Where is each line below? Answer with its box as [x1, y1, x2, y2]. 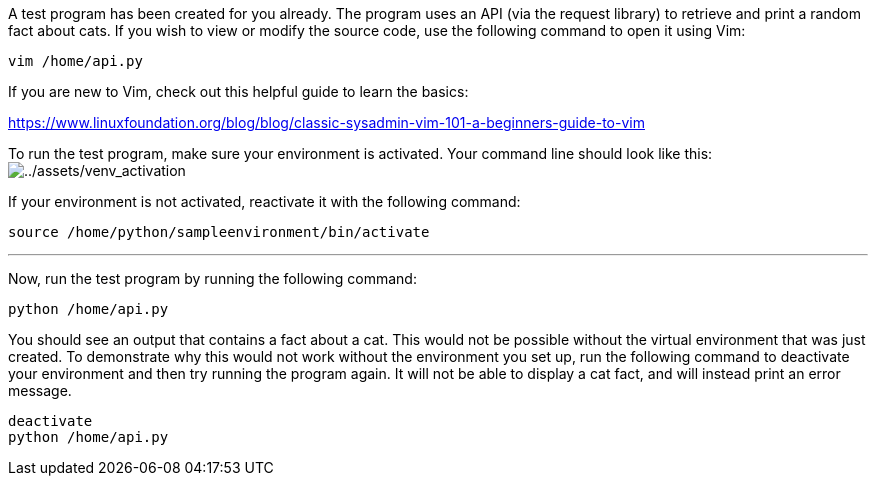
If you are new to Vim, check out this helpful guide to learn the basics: [8, 83, 469, 100]
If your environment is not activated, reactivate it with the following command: [8, 193, 521, 210]
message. [8, 382, 72, 399]
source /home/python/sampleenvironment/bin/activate [8, 224, 430, 240]
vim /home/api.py [8, 53, 143, 69]
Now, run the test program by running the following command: [8, 270, 417, 287]
